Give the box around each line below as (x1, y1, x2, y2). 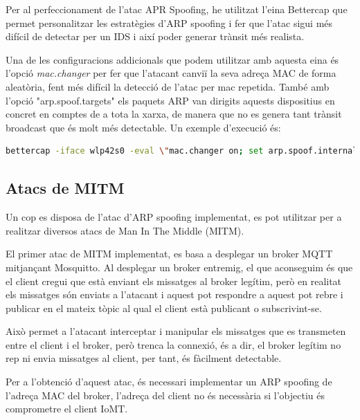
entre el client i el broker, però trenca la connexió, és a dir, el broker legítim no (6, 337, 341, 351)
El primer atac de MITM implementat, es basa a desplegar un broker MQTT (6, 246, 333, 261)
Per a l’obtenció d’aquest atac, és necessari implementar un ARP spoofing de (6, 374, 332, 389)
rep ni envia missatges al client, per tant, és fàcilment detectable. (6, 351, 282, 365)
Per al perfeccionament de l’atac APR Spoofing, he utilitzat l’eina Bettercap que (6, 2, 348, 16)
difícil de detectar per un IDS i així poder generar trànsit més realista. (6, 29, 305, 44)
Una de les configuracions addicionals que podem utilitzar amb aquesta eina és (6, 52, 339, 66)
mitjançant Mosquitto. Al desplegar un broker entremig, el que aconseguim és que (6, 259, 353, 274)
